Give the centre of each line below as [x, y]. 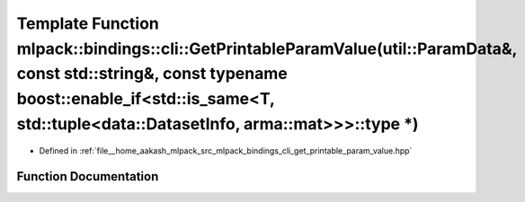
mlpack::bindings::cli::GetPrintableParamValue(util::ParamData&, [267, 48]
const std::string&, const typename [152, 74]
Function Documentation [88, 176]
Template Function [88, 23]
